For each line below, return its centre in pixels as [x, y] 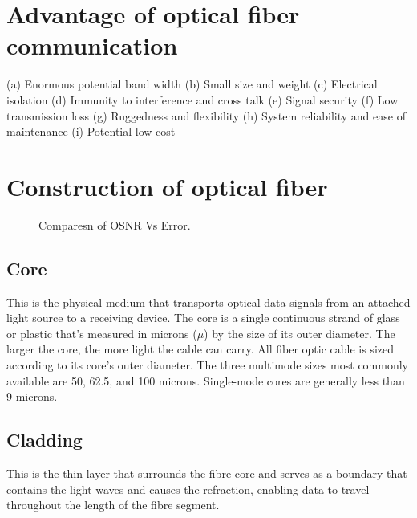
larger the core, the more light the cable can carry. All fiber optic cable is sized [200, 349]
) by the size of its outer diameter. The [300, 333]
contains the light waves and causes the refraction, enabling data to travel [188, 489]
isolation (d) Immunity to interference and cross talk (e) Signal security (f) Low [202, 99]
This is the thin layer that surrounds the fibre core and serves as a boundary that [207, 473]
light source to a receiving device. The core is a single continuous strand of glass [203, 318]
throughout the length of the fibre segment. [113, 505]
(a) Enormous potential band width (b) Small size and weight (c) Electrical [192, 84]
